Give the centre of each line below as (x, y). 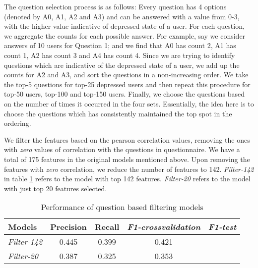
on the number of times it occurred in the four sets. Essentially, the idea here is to (129, 103)
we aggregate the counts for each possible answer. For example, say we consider (125, 35)
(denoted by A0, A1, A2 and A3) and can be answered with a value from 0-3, (122, 16)
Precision (68, 227)
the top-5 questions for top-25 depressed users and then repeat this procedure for (127, 84)
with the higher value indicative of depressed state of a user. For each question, (124, 26)
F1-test (222, 227)
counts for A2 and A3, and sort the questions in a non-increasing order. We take (126, 75)
